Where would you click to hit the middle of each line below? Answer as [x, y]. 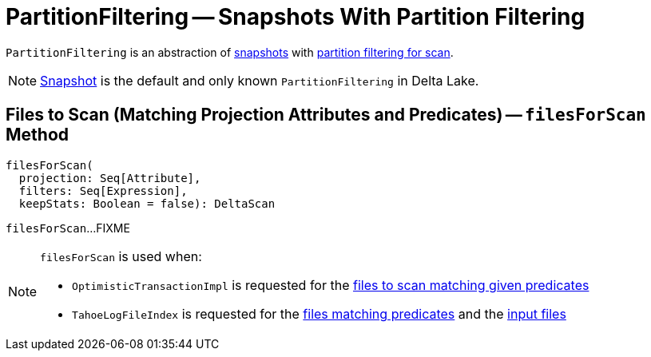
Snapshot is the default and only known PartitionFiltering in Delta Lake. [260, 80]
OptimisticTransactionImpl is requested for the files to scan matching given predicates [331, 285]
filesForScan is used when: [121, 256]
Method [38, 135]
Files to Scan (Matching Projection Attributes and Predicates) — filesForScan [326, 115]
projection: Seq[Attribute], [110, 178]
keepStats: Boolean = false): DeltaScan [147, 203]
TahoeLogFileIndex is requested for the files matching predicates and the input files [319, 313]
